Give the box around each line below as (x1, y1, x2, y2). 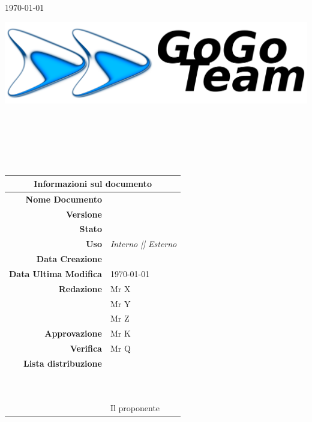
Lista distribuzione (23, 356, 102, 369)
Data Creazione (36, 252, 102, 265)
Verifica (70, 342, 102, 355)
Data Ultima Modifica (9, 267, 102, 280)
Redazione (58, 282, 102, 295)
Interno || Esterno (110, 237, 177, 250)
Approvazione (44, 327, 102, 340)
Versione (65, 207, 102, 220)
